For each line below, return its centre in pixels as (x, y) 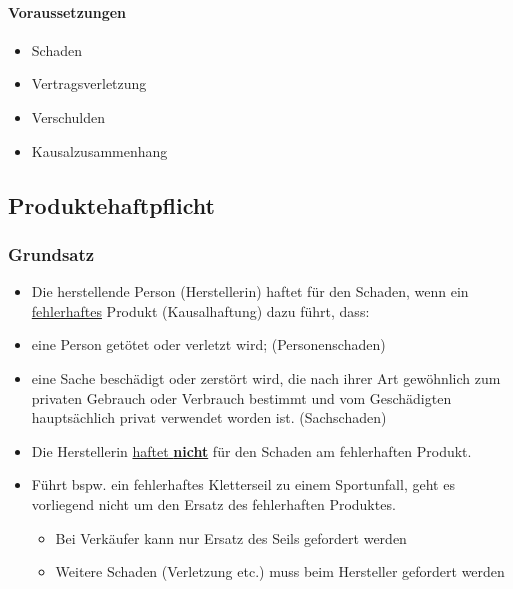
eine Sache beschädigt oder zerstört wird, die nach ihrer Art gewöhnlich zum (266, 377)
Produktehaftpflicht (111, 204)
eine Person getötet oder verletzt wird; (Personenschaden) (208, 344)
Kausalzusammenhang (99, 150)
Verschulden (68, 116)
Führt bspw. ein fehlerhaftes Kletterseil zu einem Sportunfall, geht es (243, 484)
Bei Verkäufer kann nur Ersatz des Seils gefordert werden (231, 537)
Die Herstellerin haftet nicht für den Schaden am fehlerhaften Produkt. (251, 450)
